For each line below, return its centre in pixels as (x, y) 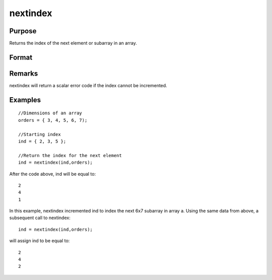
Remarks (24, 73)
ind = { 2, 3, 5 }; (42, 141)
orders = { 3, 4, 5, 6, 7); (53, 120)
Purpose (23, 31)
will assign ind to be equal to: (40, 241)
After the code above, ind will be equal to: (52, 174)
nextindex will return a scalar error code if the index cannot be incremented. (88, 85)
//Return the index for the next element (70, 155)
